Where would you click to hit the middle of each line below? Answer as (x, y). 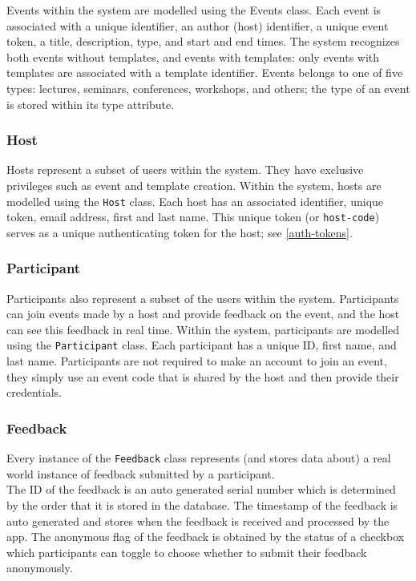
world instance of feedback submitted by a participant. (141, 473)
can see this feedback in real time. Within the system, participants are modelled (203, 329)
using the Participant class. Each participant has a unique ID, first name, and (202, 345)
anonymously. (40, 568)
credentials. (34, 392)
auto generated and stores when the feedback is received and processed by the (198, 520)
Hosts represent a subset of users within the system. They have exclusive (185, 169)
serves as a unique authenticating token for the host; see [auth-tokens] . (180, 232)
